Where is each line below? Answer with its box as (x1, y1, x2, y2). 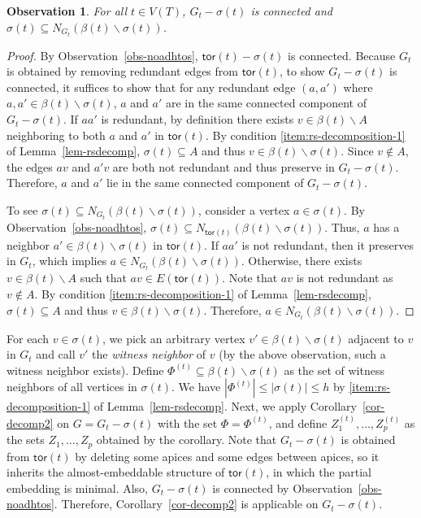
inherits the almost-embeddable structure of (7, 464, 225, 481)
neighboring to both (7, 126, 106, 143)
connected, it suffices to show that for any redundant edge (7, 78, 296, 95)
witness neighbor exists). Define (7, 361, 164, 378)
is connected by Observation (212, 479, 353, 496)
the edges (7, 158, 53, 175)
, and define (268, 414, 328, 431)
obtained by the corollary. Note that (96, 431, 277, 448)
